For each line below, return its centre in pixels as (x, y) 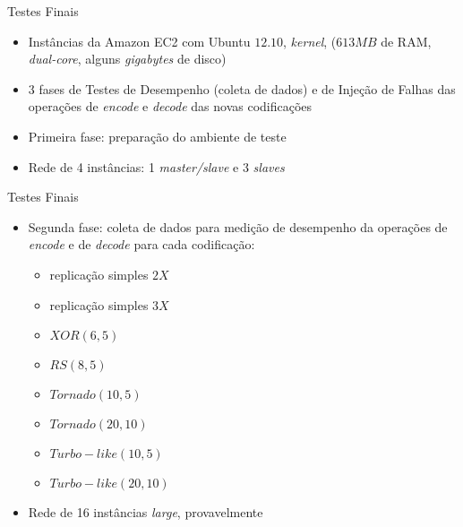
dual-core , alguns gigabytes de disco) (127, 59)
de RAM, (406, 41)
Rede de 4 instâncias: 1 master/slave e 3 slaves (156, 166)
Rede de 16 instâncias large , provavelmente (146, 512)
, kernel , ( (310, 41)
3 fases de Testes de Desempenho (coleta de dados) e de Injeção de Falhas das (242, 88)
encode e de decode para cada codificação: (141, 244)
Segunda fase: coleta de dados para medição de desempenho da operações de (238, 226)
